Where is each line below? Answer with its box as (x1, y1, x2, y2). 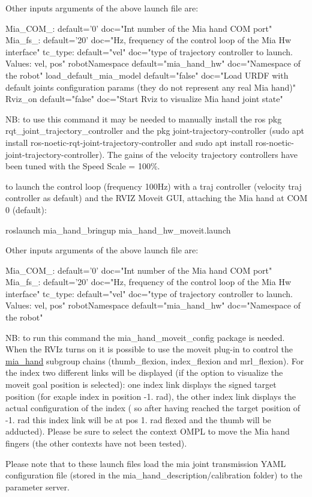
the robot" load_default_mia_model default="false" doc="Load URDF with (5, 68, 289, 81)
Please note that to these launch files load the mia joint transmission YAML (5, 457, 286, 469)
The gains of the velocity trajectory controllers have (107, 148, 298, 160)
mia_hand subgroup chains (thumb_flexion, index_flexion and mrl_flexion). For (5, 354, 304, 367)
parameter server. (5, 480, 70, 493)
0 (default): (5, 203, 47, 215)
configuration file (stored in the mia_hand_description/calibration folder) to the (5, 469, 302, 481)
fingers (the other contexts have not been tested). (5, 437, 187, 449)
